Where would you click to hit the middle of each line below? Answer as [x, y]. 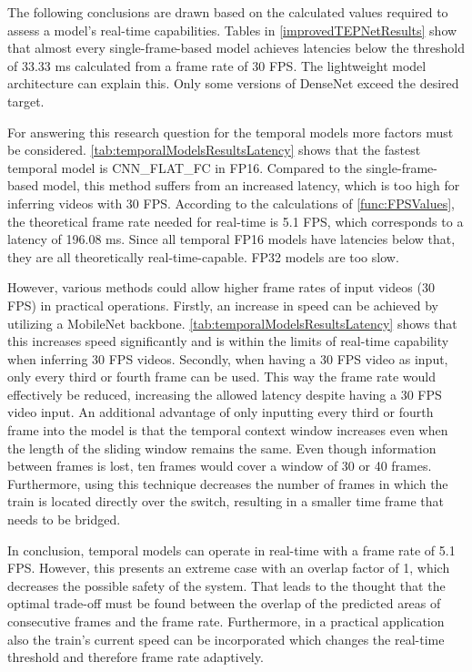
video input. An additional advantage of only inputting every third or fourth [221, 412]
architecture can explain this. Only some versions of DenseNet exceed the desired [233, 83]
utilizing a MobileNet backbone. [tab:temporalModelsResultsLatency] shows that [232, 323]
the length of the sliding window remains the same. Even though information [222, 448]
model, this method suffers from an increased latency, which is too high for [251, 185]
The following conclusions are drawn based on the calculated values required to [228, 12]
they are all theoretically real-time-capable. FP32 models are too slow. [203, 256]
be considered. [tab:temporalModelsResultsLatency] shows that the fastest [214, 150]
